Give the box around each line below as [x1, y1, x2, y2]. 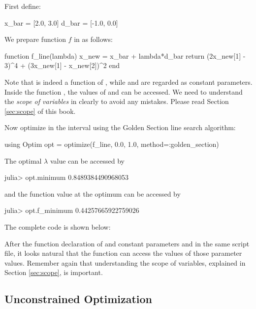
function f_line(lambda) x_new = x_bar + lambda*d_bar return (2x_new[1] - [4, 50, 246, 61]
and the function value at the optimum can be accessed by [4, 188, 181, 199]
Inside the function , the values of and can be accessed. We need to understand [4, 86, 243, 97]
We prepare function [4, 34, 66, 44]
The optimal [4, 155, 42, 166]
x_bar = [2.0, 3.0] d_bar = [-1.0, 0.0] [4, 17, 118, 28]
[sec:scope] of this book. [4, 105, 76, 116]
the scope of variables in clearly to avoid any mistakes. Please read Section [4, 96, 229, 106]
